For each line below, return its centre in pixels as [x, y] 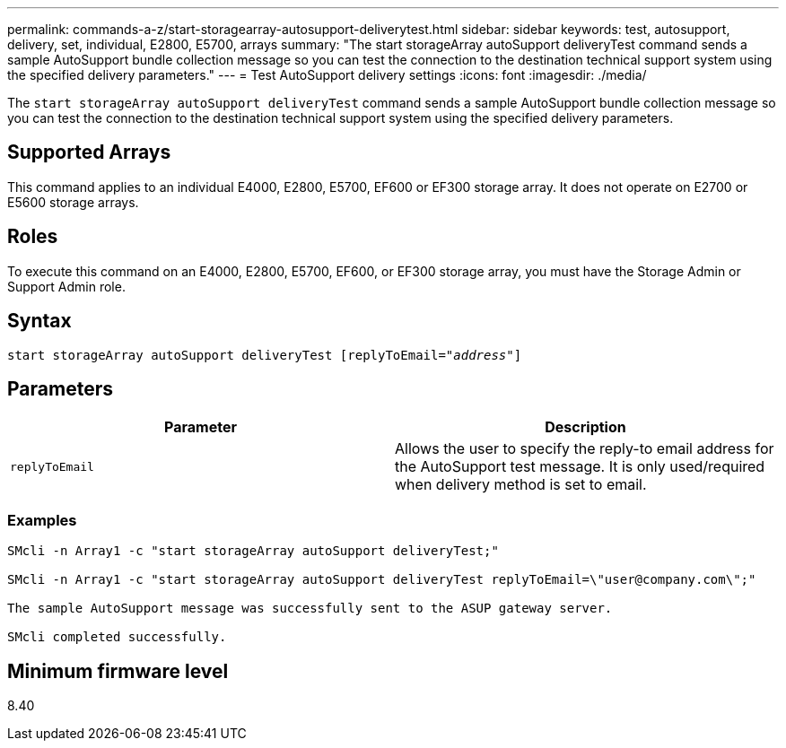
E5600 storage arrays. [73, 202]
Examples [42, 520]
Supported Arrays [89, 152]
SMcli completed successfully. [117, 637]
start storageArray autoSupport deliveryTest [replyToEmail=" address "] [265, 355]
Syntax [39, 321]
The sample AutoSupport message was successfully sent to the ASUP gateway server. [310, 609]
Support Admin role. [66, 286]
